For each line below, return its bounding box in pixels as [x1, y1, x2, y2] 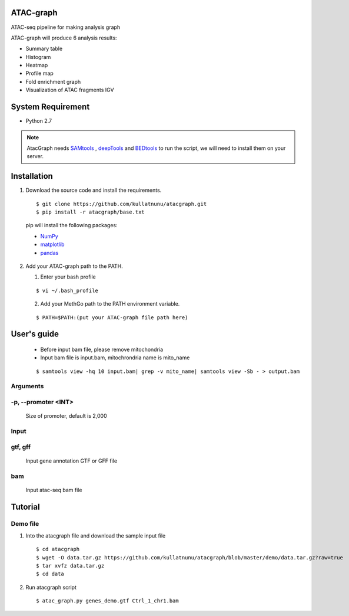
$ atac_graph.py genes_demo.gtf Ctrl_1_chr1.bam [36, 598, 179, 604]
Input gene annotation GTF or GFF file [25, 457, 118, 464]
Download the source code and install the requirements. [25, 186, 162, 194]
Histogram [25, 53, 51, 60]
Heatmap [25, 62, 48, 69]
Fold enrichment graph [25, 78, 81, 85]
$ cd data [36, 571, 64, 578]
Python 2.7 [25, 117, 52, 124]
